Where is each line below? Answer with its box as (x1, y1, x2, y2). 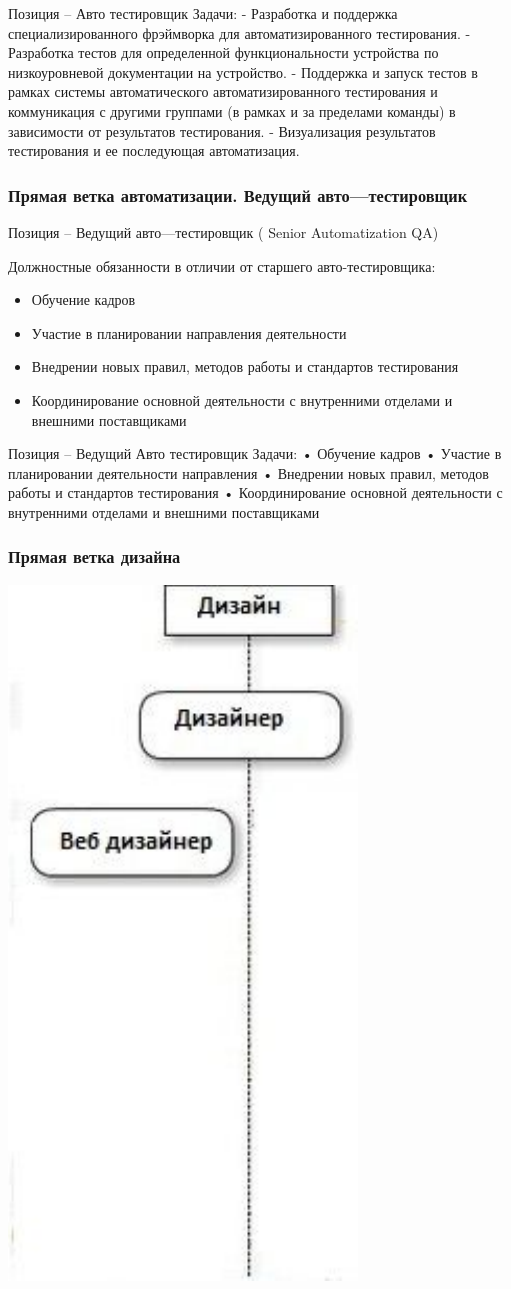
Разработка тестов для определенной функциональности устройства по (8, 42, 439, 63)
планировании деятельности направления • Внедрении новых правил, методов (8, 462, 489, 483)
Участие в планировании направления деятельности (31, 322, 347, 343)
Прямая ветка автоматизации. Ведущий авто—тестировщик (8, 182, 468, 207)
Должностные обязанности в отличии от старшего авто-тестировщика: (8, 255, 436, 276)
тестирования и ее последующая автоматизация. (8, 140, 300, 161)
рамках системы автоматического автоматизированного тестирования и (8, 81, 438, 102)
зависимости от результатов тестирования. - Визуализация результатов (8, 120, 436, 141)
